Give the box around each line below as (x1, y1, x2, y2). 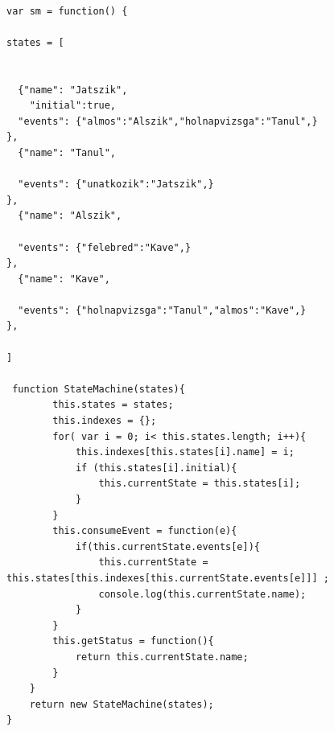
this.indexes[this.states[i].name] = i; (75, 446, 295, 458)
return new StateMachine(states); (29, 698, 214, 710)
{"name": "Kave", (18, 273, 110, 285)
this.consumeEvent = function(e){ (52, 525, 237, 537)
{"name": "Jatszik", (18, 84, 128, 96)
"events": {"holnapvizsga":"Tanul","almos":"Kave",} (18, 304, 307, 316)
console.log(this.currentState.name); (98, 588, 307, 600)
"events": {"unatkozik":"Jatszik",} (18, 179, 214, 191)
